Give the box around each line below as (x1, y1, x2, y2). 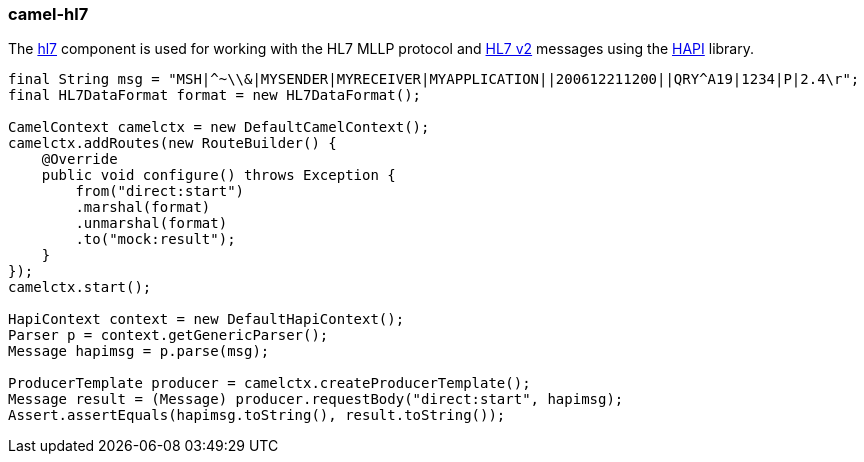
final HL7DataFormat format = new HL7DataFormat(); (8, 87, 422, 104)
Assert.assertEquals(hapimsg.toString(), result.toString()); (8, 407, 506, 424)
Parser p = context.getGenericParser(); (8, 327, 329, 344)
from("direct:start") (75, 183, 245, 200)
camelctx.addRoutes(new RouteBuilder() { (8, 135, 337, 152)
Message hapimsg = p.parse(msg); (8, 343, 270, 360)
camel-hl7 (8, 4, 89, 24)
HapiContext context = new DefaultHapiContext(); (8, 311, 405, 328)
